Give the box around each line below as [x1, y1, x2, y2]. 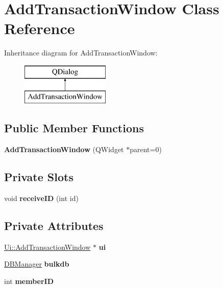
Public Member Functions [4, 120, 144, 136]
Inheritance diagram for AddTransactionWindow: [4, 47, 158, 58]
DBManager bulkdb [4, 258, 69, 269]
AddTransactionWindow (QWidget [4, 144, 124, 155]
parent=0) [130, 144, 162, 155]
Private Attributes [4, 218, 104, 234]
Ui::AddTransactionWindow [4, 241, 91, 252]
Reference [4, 18, 75, 39]
